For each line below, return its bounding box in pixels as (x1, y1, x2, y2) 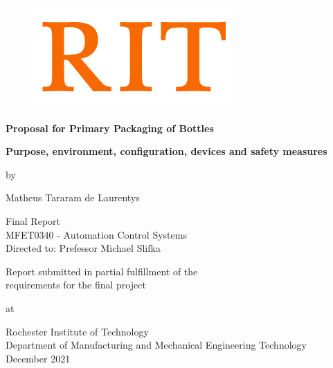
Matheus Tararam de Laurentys (6, 190, 140, 205)
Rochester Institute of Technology (6, 324, 149, 338)
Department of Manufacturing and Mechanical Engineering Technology (6, 338, 307, 352)
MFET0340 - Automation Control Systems (6, 227, 187, 241)
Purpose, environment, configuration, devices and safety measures (6, 144, 327, 158)
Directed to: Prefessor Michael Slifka (6, 241, 161, 255)
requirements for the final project (6, 277, 146, 292)
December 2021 (6, 351, 71, 365)
